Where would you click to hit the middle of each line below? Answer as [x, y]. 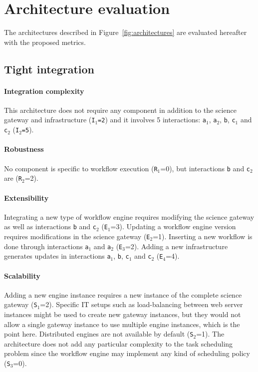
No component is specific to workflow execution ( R [81, 168]
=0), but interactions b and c [205, 168]
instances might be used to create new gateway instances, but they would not [123, 314]
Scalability [22, 275]
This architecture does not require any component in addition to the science [120, 110]
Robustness [24, 149]
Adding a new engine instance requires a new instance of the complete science [123, 294]
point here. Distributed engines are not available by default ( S [99, 334]
